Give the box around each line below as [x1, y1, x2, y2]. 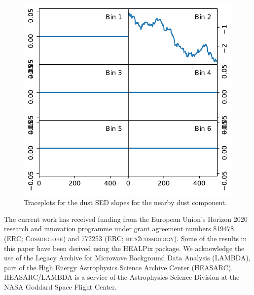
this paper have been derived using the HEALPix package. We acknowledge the [4, 243, 245, 253]
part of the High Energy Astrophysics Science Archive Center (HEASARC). [4, 262, 233, 272]
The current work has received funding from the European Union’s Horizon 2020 [4, 213, 248, 224]
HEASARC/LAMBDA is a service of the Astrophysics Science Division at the [4, 272, 240, 282]
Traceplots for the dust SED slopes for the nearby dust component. [24, 197, 227, 208]
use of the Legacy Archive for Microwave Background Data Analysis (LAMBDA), [4, 253, 251, 263]
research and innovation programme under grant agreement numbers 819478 [4, 223, 234, 234]
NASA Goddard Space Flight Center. [4, 281, 117, 292]
